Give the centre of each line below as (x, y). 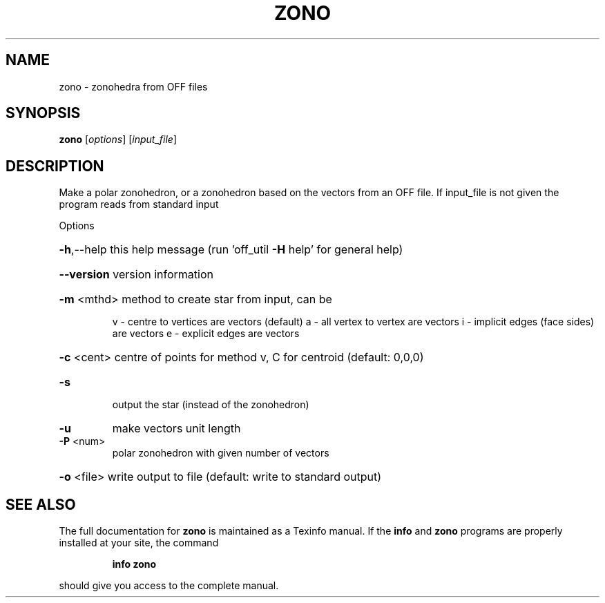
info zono (134, 564)
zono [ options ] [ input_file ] (118, 140)
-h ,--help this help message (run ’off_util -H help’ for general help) (231, 250)
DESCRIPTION (55, 166)
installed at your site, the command (139, 543)
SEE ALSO (41, 504)
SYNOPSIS (43, 113)
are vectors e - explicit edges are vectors (206, 334)
